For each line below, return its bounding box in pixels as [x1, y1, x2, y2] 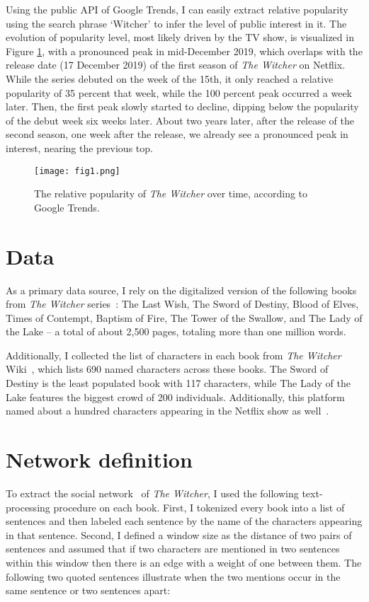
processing [6, 499, 50, 514]
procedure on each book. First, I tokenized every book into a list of [53, 499, 345, 514]
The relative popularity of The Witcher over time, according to [34, 186, 308, 201]
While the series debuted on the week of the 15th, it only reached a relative [6, 71, 334, 86]
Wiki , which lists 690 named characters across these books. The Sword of [6, 361, 329, 376]
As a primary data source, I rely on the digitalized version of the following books [6, 282, 357, 297]
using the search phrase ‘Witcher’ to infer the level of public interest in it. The [6, 16, 347, 30]
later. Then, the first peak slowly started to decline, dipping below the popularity [6, 99, 359, 114]
